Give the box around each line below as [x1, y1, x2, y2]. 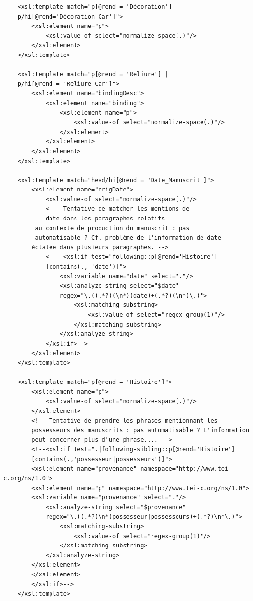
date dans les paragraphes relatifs [45, 215, 165, 222]
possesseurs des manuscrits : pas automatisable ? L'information [31, 427, 250, 434]
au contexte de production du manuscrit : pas [35, 224, 190, 232]
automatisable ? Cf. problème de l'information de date [35, 234, 221, 242]
